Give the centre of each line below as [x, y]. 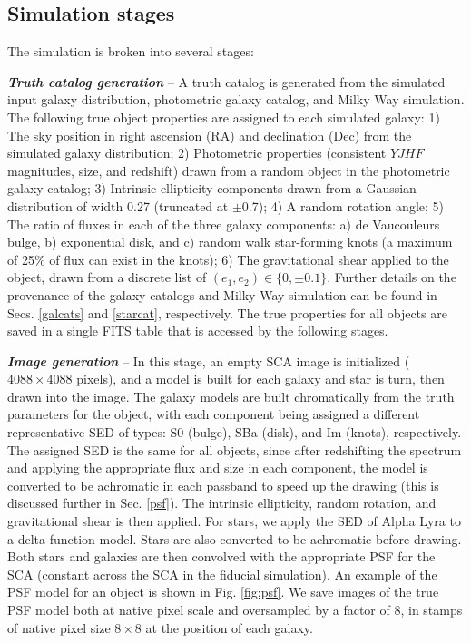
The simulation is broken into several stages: [131, 51]
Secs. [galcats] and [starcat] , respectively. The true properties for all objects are [227, 312]
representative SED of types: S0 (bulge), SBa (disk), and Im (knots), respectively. [235, 432]
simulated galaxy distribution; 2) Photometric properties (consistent [197, 153]
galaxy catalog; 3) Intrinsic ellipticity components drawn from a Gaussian [212, 188]
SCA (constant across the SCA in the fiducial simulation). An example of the [222, 574]
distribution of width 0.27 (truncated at [118, 205]
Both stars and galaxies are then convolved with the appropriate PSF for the [221, 556]
